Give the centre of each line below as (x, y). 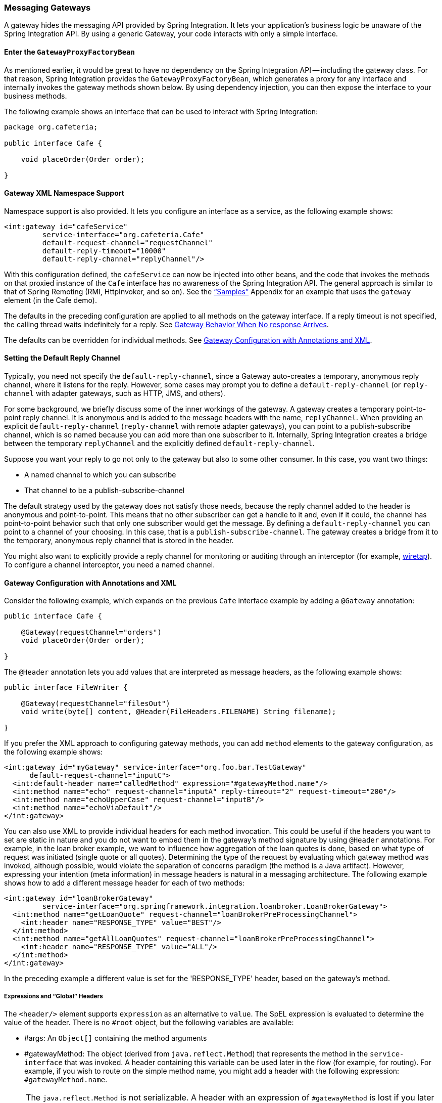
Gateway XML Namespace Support (64, 193)
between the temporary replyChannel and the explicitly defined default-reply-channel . (159, 444)
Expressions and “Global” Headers (54, 996)
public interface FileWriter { (66, 688)
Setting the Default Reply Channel (62, 358)
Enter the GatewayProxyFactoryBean (69, 52)
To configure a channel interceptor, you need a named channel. (110, 565)
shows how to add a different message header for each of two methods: (124, 883)
